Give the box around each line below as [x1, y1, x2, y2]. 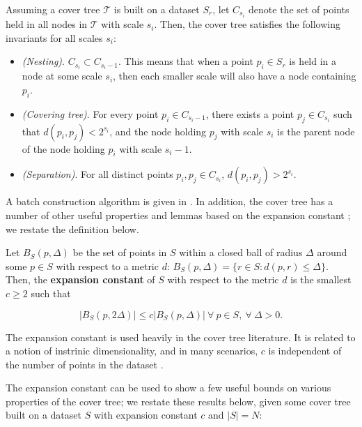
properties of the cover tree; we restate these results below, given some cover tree [6, 394, 351, 408]
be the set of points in [72, 245, 167, 260]
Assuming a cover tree [6, 2, 100, 16]
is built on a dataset [113, 2, 200, 16]
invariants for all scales [6, 30, 103, 45]
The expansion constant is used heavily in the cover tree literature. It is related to [6, 329, 356, 344]
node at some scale [22, 68, 102, 83]
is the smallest [290, 272, 352, 287]
